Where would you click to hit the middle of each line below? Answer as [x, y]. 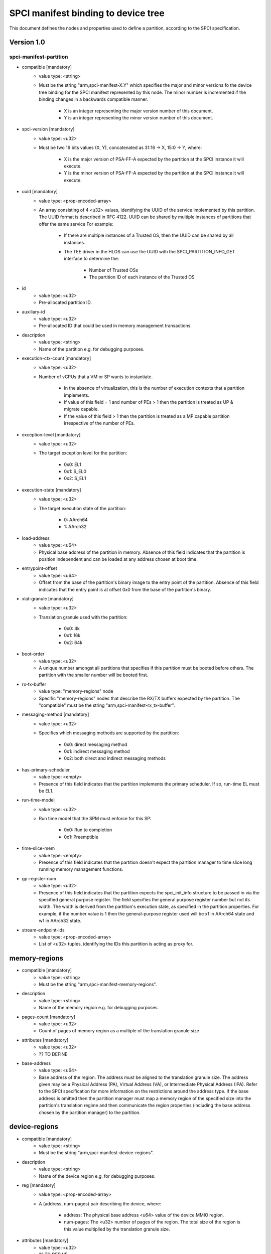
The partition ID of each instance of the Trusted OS [142, 277]
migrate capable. [81, 409]
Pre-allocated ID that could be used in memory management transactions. [115, 326]
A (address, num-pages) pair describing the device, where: [100, 1203]
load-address [36, 538]
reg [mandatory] [39, 1185]
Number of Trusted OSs [113, 270]
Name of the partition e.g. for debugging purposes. [92, 349]
